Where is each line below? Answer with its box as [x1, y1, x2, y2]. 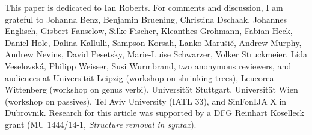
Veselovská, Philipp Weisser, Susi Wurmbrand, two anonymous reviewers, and [5, 59, 292, 72]
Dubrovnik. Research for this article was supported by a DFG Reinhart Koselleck [5, 106, 304, 119]
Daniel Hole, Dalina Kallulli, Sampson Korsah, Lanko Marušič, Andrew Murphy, [5, 36, 302, 48]
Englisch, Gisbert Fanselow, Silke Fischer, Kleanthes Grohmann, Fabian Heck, [5, 24, 293, 37]
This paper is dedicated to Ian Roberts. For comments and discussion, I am [5, 1, 283, 13]
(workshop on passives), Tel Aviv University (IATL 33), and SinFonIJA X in [5, 94, 287, 107]
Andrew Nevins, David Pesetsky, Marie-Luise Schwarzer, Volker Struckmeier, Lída [5, 48, 308, 60]
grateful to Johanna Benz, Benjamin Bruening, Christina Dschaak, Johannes [5, 13, 287, 25]
